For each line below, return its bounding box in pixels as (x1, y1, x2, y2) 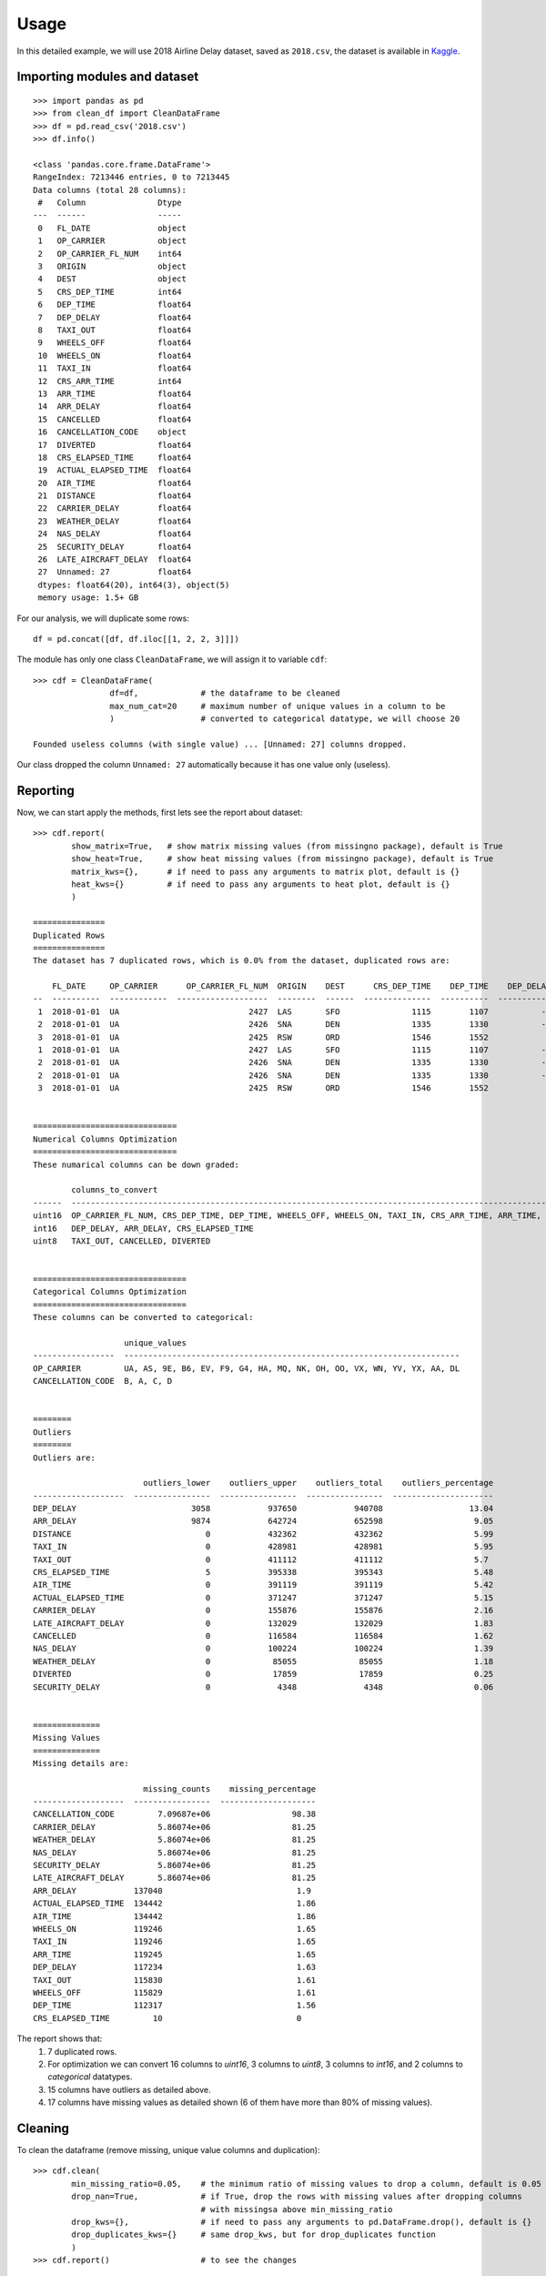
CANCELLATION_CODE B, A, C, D (33, 1376, 173, 1387)
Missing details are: (33, 1758, 129, 1768)
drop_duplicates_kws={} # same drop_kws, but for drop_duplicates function (71, 2230, 437, 2240)
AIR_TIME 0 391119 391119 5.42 (33, 1580, 494, 1590)
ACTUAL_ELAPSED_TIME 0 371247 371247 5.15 (33, 1592, 494, 1602)
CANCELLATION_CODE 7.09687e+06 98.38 (33, 1809, 317, 1820)
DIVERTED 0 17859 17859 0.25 (33, 1669, 494, 1680)
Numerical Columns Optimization (33, 1133, 177, 1144)
